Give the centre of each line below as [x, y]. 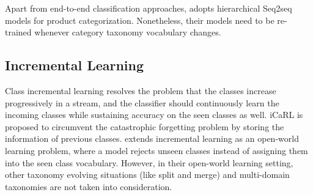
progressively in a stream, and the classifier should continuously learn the [142, 102]
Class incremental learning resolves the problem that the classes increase [141, 90]
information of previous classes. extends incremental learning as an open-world [152, 138]
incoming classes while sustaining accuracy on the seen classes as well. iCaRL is [154, 115]
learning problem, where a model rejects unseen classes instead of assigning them [156, 150]
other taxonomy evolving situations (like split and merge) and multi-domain [147, 175]
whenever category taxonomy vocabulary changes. [128, 32]
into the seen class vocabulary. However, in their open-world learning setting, [149, 162]
